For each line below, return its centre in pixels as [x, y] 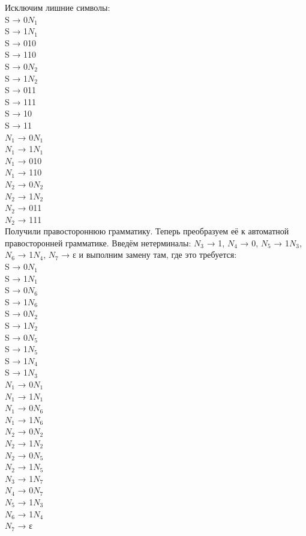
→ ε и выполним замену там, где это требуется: [149, 254]
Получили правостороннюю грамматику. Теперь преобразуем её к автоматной [147, 231]
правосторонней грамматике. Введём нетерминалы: [98, 242]
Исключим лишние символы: [58, 7]
